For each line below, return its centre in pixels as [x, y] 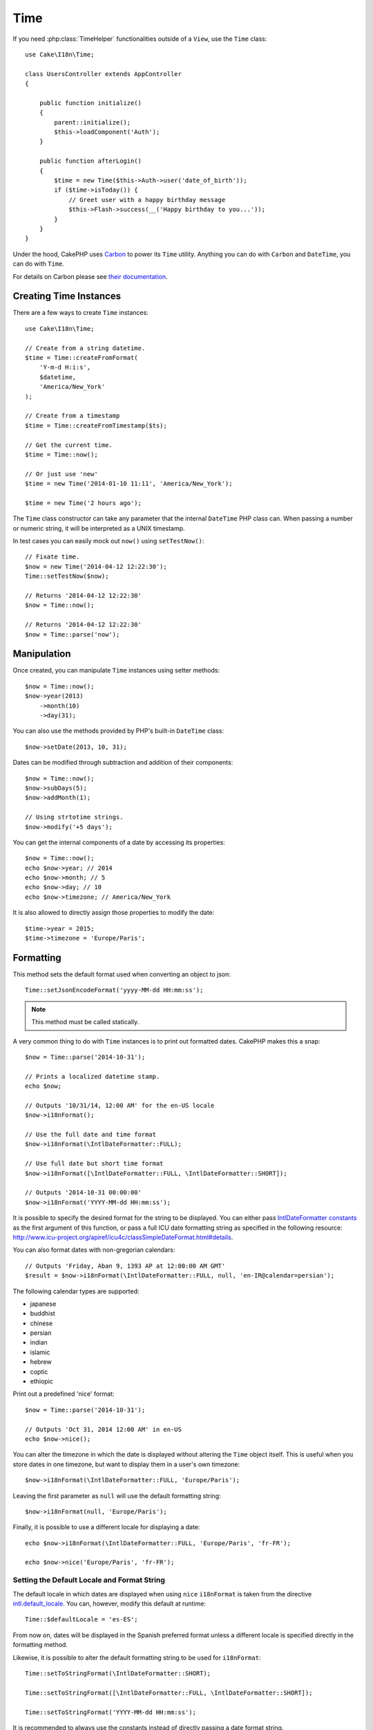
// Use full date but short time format [94, 1164]
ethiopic [41, 1381]
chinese [41, 1323]
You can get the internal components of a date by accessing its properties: [119, 842]
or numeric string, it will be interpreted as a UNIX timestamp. [99, 528]
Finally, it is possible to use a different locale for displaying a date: [106, 1527]
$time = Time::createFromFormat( [82, 357]
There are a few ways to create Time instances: [80, 313]
